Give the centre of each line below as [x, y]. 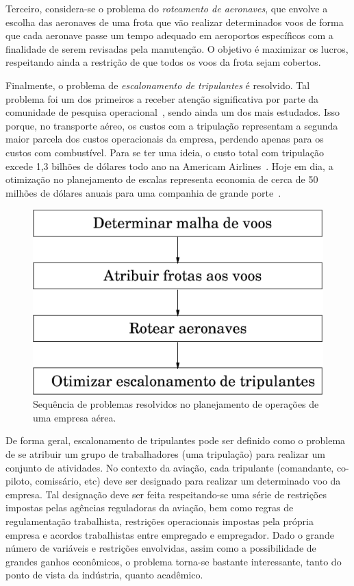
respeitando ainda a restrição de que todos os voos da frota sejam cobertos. [163, 62]
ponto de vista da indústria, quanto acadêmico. [104, 575]
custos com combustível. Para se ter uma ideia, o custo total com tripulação [165, 152]
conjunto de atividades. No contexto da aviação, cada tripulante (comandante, [170, 467]
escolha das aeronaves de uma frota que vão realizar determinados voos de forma [175, 22]
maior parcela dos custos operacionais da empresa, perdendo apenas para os [165, 139]
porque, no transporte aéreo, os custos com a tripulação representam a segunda [172, 125]
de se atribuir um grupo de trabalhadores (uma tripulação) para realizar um [165, 454]
